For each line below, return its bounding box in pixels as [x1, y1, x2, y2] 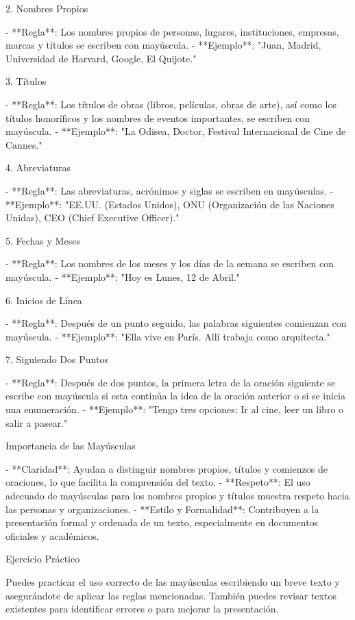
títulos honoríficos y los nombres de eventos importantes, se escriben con [5, 110, 310, 125]
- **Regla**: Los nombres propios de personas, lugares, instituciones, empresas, [5, 24, 339, 38]
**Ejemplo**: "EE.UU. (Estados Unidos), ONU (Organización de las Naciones [5, 197, 334, 211]
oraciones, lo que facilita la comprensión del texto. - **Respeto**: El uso [5, 475, 310, 489]
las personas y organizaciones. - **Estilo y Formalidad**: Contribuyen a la [5, 501, 319, 516]
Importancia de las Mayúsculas [5, 438, 136, 453]
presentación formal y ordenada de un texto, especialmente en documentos [5, 515, 319, 530]
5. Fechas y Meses [5, 233, 80, 247]
